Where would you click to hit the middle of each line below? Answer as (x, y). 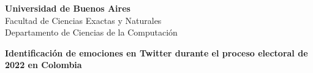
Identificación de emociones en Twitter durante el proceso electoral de (156, 52)
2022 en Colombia (43, 65)
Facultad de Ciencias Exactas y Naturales (83, 20)
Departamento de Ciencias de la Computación (91, 32)
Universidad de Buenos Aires (68, 8)
